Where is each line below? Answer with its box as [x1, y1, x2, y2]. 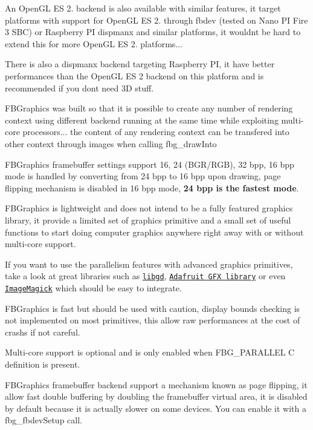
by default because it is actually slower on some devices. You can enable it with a [5, 402, 306, 414]
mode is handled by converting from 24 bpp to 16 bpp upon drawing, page [5, 170, 281, 182]
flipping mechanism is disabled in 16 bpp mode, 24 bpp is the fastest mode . [5, 181, 299, 194]
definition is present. [5, 357, 80, 370]
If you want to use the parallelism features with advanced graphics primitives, [5, 257, 293, 270]
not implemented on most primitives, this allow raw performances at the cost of [5, 314, 300, 326]
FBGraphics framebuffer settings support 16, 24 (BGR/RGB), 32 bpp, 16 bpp [5, 157, 294, 170]
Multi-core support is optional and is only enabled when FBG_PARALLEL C [5, 346, 295, 359]
